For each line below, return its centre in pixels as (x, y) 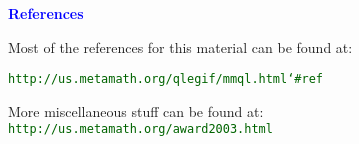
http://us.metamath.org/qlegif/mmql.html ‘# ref (166, 79)
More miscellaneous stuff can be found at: (136, 110)
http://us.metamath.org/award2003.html (140, 129)
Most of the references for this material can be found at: (180, 46)
